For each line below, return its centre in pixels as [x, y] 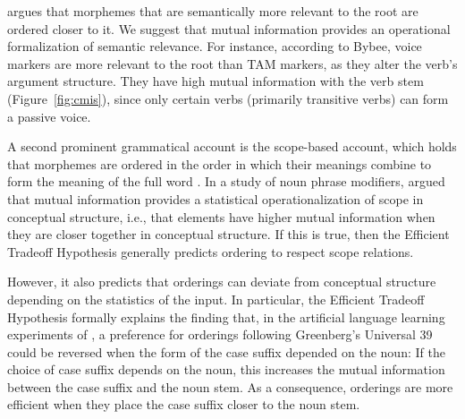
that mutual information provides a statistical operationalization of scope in [216, 198]
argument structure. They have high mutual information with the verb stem [216, 81]
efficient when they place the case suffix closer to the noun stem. [184, 404]
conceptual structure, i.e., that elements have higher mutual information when [221, 216]
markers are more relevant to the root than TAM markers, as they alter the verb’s [232, 63]
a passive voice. [49, 116]
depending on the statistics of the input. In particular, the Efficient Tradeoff [216, 299]
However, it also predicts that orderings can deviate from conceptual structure [222, 282]
